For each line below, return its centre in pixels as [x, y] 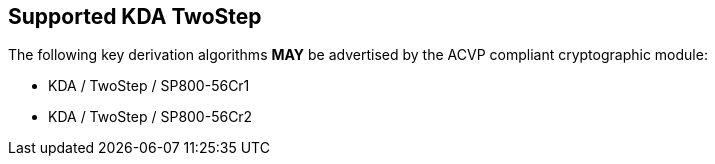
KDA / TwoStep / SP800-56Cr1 [149, 86]
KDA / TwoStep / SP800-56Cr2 [150, 117]
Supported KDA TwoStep [135, 16]
